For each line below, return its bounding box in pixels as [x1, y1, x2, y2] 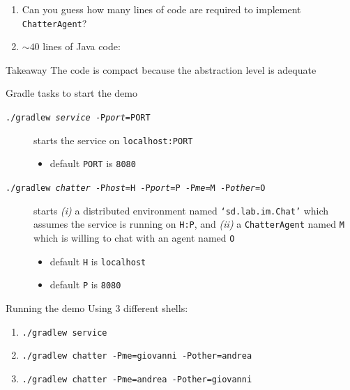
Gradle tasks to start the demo [6, 86, 137, 100]
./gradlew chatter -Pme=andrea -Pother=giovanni [22, 374, 252, 384]
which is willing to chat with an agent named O [33, 230, 235, 244]
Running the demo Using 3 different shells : [6, 300, 188, 315]
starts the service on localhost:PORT [33, 132, 193, 147]
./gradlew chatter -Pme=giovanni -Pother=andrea [22, 351, 252, 361]
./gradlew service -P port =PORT [6, 113, 151, 123]
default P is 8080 [50, 277, 121, 292]
